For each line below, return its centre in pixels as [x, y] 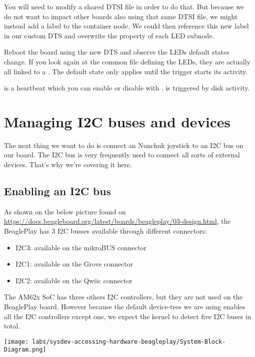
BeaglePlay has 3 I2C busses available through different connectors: [106, 231]
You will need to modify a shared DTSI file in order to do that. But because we [124, 6]
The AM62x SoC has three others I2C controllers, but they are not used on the [123, 297]
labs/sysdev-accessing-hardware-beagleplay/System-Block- [129, 342]
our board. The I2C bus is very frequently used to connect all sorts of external [122, 155]
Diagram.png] [25, 350]
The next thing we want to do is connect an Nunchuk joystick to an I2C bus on [124, 145]
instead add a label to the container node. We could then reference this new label [127, 26]
